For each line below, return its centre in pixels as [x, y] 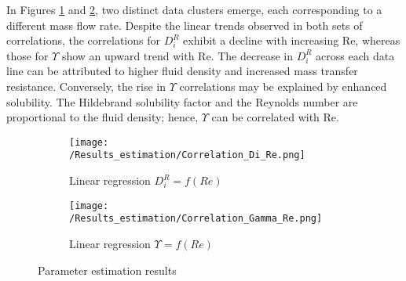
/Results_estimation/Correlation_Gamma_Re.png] [196, 219]
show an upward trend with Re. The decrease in [177, 55]
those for [27, 55]
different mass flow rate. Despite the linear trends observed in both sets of [185, 25]
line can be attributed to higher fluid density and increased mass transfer [182, 71]
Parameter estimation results [107, 270]
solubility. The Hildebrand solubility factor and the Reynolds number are [182, 101]
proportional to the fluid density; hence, [102, 117]
